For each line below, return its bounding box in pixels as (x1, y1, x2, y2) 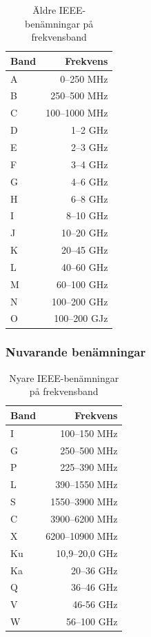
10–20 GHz (61, 225, 108, 240)
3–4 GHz (71, 156, 108, 171)
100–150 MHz (60, 425, 118, 440)
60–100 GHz (57, 276, 108, 291)
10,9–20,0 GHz (56, 545, 118, 560)
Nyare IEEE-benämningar (9, 370, 119, 385)
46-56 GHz (72, 597, 118, 611)
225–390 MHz (60, 460, 118, 474)
